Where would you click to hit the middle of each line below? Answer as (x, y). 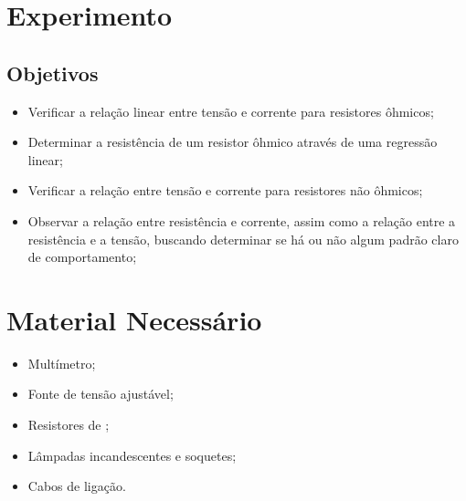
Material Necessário (134, 319)
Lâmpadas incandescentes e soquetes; (132, 455)
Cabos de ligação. (77, 486)
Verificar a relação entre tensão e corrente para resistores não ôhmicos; (225, 190)
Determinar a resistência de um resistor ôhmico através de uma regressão (233, 142)
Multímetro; (62, 363)
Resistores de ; (69, 425)
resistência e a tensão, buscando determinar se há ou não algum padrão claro (243, 239)
